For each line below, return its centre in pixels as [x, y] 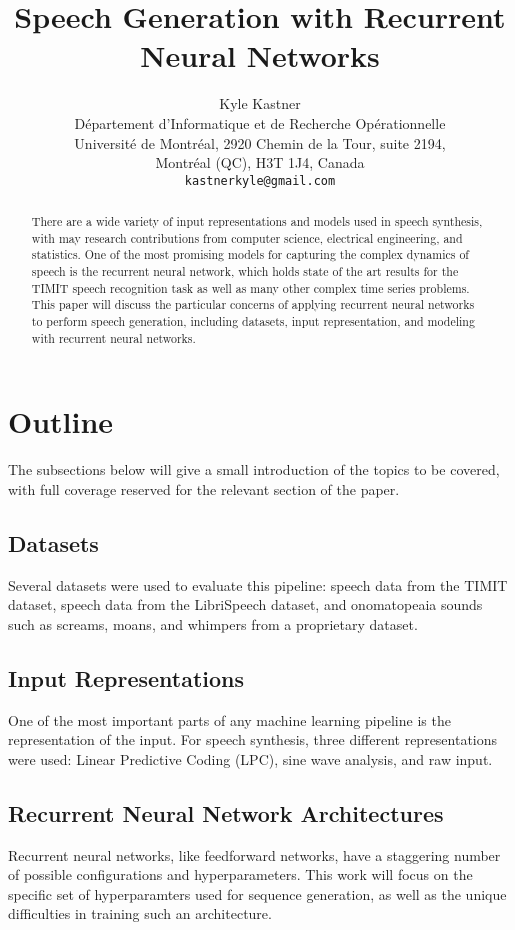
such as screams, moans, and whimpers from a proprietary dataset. [213, 623]
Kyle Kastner [260, 103]
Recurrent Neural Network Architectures [226, 812]
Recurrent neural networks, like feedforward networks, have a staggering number [254, 854]
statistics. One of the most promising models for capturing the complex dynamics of [250, 254]
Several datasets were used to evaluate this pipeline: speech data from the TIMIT [258, 584]
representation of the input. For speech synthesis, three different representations [253, 739]
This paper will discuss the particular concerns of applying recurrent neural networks [253, 304]
